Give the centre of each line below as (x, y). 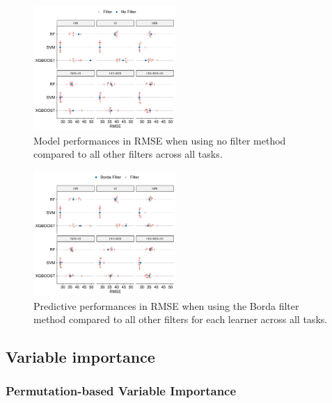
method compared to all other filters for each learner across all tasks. (181, 319)
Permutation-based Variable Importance (121, 391)
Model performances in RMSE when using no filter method (160, 140)
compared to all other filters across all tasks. (128, 154)
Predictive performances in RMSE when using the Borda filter (166, 305)
